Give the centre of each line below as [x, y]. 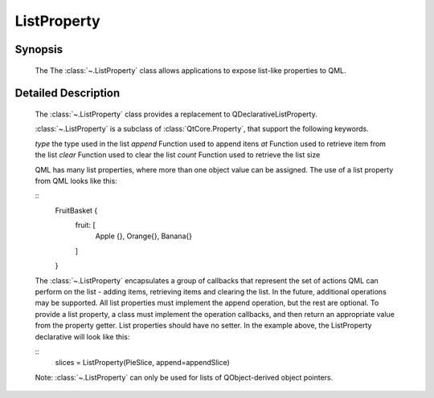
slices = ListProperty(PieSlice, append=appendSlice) [143, 363]
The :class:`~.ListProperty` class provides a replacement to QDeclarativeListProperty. [176, 114]
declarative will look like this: [82, 336]
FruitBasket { [76, 210]
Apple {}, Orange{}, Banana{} [144, 236]
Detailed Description [68, 93]
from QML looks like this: [76, 181]
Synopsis [39, 49]
